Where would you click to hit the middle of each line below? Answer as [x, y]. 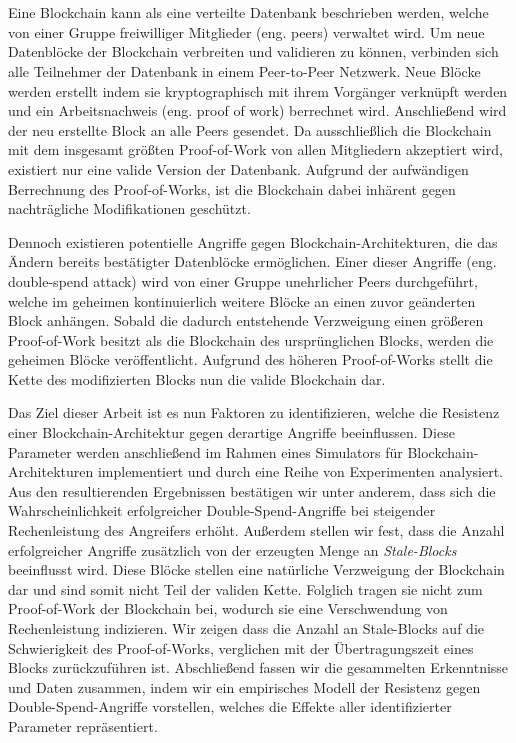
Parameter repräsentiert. [83, 725]
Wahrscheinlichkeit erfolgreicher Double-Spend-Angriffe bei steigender [222, 510]
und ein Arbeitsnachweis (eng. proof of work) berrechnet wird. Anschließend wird [257, 110]
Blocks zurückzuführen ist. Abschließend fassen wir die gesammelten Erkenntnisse [258, 667]
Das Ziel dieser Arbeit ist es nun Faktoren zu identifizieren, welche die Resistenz [254, 412]
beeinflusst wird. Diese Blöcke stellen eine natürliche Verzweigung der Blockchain [256, 569]
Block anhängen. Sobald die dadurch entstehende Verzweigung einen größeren [246, 320]
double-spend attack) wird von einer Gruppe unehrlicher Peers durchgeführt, [243, 280]
